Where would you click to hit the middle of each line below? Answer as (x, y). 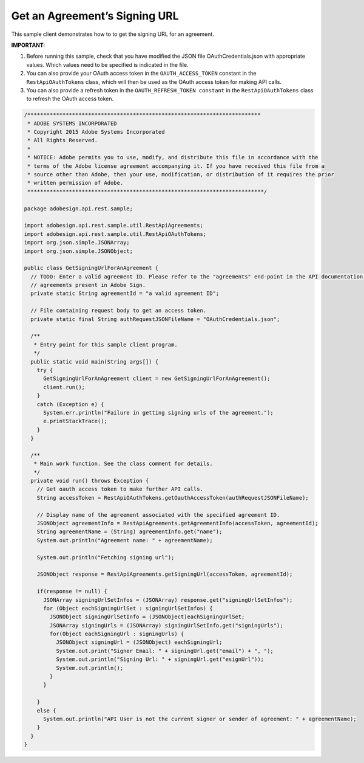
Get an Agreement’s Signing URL (95, 16)
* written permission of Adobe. (76, 183)
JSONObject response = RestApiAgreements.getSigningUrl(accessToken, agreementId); (165, 574)
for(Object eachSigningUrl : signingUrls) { (117, 634)
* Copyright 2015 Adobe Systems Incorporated (96, 132)
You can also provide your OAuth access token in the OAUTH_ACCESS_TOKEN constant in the (141, 74)
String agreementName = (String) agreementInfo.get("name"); (130, 532)
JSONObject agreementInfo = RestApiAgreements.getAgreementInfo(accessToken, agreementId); (177, 523)
